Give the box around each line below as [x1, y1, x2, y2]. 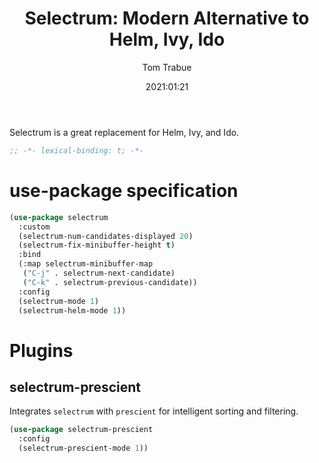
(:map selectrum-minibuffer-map [18, 259, 154, 269]
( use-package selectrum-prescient [9, 425, 154, 435]
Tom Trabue [142, 61, 192, 73]
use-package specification [9, 180, 239, 202]
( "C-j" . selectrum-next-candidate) [22, 268, 176, 278]
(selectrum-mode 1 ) [18, 296, 100, 306]
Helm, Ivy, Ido [108, 28, 226, 51]
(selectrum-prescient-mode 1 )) [18, 443, 149, 454]
